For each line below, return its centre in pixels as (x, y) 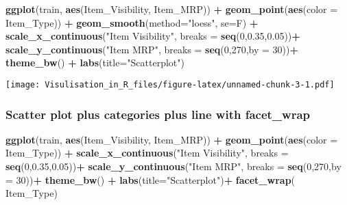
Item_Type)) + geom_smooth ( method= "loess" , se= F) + (132, 22)
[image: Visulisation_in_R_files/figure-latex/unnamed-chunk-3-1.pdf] (170, 84)
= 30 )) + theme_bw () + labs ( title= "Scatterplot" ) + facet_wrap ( (151, 179)
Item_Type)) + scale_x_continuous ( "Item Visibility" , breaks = (147, 153)
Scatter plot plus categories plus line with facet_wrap (158, 114)
